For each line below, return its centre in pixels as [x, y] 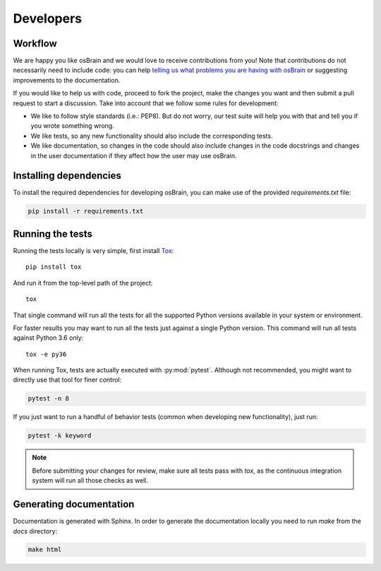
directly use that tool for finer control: [67, 380]
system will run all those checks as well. [90, 481]
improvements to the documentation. [67, 80]
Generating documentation [74, 504]
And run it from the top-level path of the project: [83, 283]
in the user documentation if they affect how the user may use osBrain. [134, 155]
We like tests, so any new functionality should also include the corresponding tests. [152, 136]
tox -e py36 [46, 354]
